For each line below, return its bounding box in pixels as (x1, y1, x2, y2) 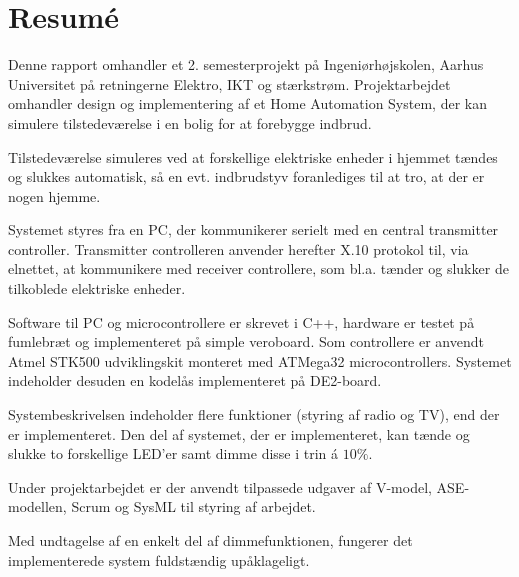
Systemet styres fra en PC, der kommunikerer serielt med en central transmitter (8, 219, 499, 240)
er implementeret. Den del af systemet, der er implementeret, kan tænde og (8, 423, 470, 444)
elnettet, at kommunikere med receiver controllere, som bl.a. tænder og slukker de (8, 258, 509, 279)
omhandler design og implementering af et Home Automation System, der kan (8, 93, 487, 114)
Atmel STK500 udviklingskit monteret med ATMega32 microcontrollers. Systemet (8, 350, 512, 371)
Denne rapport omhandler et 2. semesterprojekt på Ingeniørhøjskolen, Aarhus (8, 54, 484, 75)
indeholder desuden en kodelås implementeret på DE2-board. (8, 370, 382, 391)
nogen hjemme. (8, 185, 101, 206)
